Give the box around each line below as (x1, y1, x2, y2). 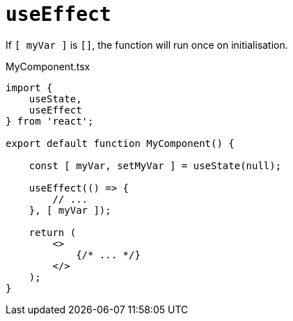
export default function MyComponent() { (6, 137, 235, 149)
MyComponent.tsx (6, 60, 90, 72)
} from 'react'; (6, 115, 94, 127)
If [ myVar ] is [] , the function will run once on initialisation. (6, 38, 288, 51)
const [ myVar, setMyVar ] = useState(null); (29, 159, 282, 171)
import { (6, 81, 53, 93)
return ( (29, 226, 77, 238)
